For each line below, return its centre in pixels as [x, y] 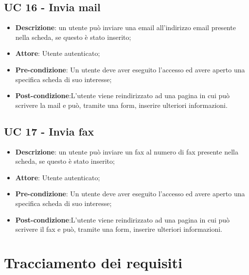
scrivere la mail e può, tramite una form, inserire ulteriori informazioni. [121, 105]
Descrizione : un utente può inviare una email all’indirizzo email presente [125, 27]
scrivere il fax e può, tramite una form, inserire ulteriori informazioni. [119, 229]
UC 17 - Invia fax [49, 131]
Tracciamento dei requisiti [93, 262]
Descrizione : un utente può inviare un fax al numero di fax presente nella [127, 151]
